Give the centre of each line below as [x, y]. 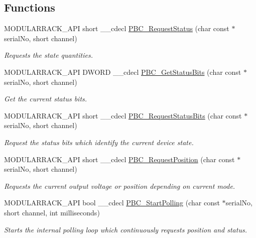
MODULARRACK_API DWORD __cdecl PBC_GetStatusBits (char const [123, 72]
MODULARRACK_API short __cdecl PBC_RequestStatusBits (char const [123, 115]
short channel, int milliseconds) [52, 212]
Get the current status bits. [46, 99]
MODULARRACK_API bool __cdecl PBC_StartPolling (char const [112, 203]
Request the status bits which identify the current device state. [99, 142]
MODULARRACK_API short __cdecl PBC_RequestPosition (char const [119, 159]
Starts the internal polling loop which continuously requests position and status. [125, 229]
